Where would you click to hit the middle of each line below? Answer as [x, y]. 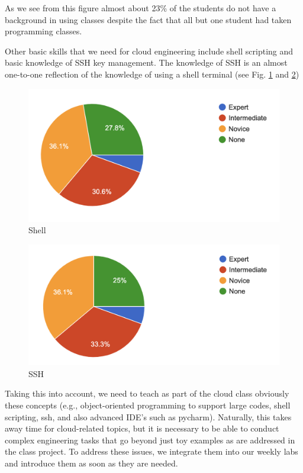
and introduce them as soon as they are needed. [91, 463]
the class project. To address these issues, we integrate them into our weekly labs [151, 451]
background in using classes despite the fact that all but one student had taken [148, 19]
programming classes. [43, 31]
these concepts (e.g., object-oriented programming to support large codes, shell [148, 405]
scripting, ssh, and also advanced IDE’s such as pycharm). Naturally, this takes [148, 416]
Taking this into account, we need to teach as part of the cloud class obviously [147, 393]
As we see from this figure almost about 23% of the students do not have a [141, 8]
